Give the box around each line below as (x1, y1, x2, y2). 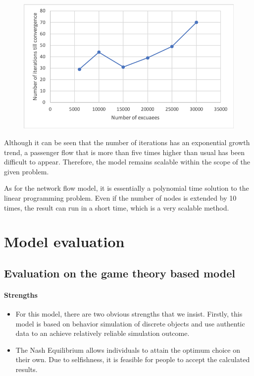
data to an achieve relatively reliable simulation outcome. (15, 328, 190, 338)
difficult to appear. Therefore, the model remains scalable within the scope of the (4, 157, 250, 167)
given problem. (4, 166, 49, 176)
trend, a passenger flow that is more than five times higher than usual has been (4, 147, 245, 157)
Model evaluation (4, 231, 125, 252)
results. (15, 364, 38, 375)
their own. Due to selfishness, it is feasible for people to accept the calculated (15, 354, 250, 365)
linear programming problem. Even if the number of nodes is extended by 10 (4, 192, 237, 203)
